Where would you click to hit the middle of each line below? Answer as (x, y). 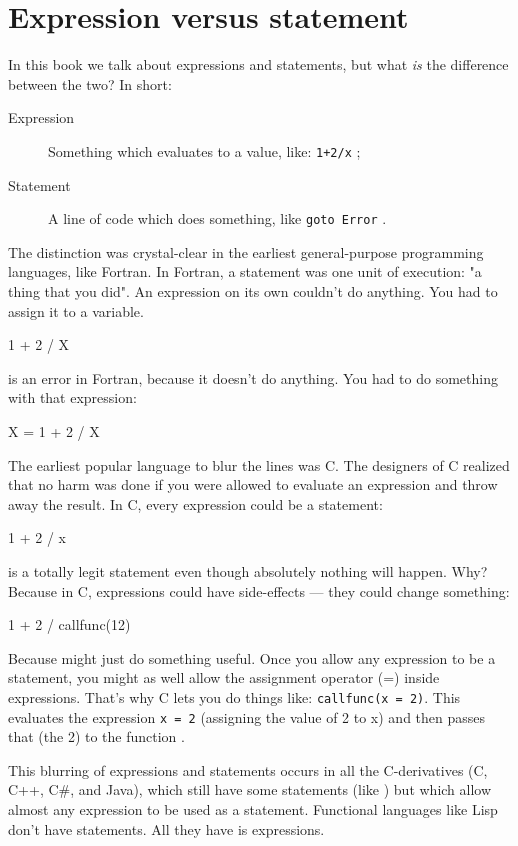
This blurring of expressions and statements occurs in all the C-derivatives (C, (248, 769)
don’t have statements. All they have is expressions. (166, 828)
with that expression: (72, 397)
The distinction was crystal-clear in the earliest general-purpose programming (246, 251)
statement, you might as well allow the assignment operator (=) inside (224, 677)
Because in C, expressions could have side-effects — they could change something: (259, 590)
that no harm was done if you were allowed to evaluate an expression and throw (253, 484)
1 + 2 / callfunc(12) (69, 624)
